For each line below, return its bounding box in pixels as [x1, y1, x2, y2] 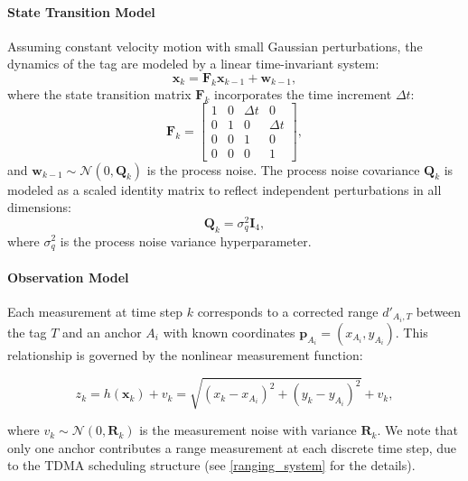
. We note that [377, 421, 458, 439]
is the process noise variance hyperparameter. [60, 231, 312, 250]
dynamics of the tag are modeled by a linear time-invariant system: [7, 54, 379, 73]
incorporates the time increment [214, 84, 392, 103]
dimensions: [7, 198, 71, 217]
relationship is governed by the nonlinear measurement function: [7, 345, 363, 364]
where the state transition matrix [7, 84, 192, 103]
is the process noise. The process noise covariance [146, 160, 420, 179]
